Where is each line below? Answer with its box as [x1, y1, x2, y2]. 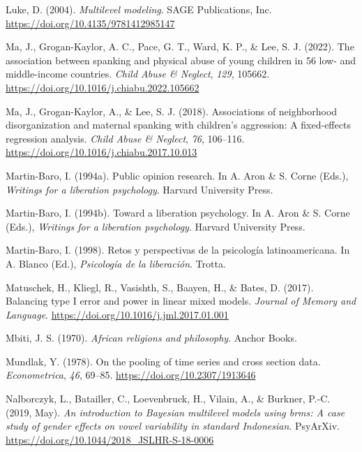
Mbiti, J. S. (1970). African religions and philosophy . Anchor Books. [6, 330, 297, 345]
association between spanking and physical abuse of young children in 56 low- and [6, 52, 356, 67]
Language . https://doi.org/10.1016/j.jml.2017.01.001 [6, 307, 229, 321]
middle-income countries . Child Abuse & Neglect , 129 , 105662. [6, 66, 270, 81]
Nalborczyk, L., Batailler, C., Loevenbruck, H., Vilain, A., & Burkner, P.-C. [6, 391, 331, 406]
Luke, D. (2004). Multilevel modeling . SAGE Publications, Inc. [6, 2, 272, 16]
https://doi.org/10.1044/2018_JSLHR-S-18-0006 [6, 432, 214, 446]
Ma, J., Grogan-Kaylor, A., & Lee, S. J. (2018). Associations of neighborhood [6, 103, 338, 118]
